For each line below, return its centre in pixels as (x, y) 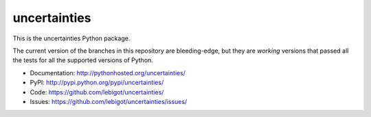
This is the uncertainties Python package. (71, 38)
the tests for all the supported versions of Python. (83, 60)
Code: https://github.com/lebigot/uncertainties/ (97, 92)
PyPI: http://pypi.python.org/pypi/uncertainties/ (97, 83)
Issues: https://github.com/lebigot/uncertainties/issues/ (109, 101)
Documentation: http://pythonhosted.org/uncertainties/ (108, 73)
